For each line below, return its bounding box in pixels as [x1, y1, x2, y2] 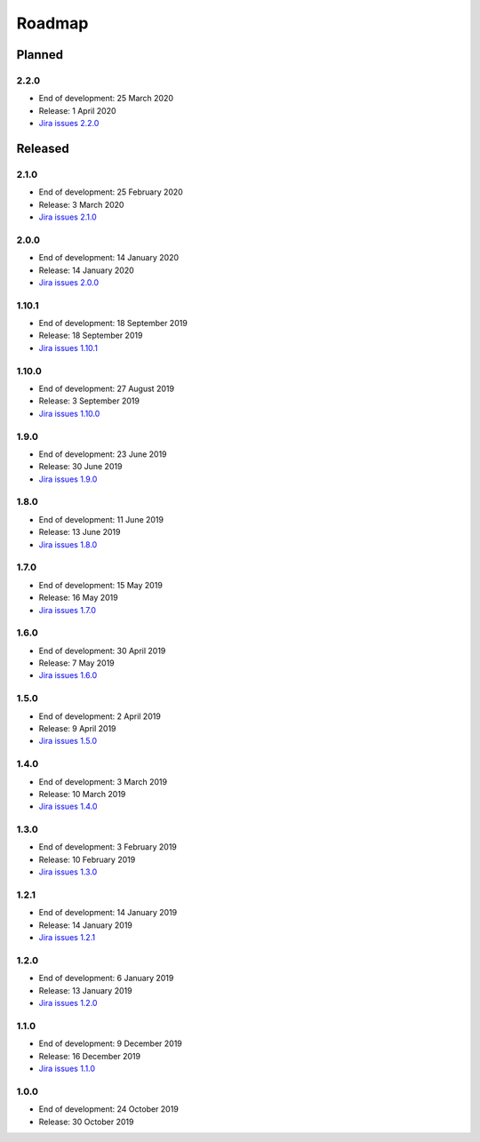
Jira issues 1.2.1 [38, 932, 96, 943]
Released [16, 140, 70, 156]
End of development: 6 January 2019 [38, 973, 174, 984]
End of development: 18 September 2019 [38, 318, 188, 329]
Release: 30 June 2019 [38, 461, 123, 472]
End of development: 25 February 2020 [38, 187, 184, 197]
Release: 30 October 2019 [38, 1116, 134, 1127]
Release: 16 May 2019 [38, 592, 119, 603]
